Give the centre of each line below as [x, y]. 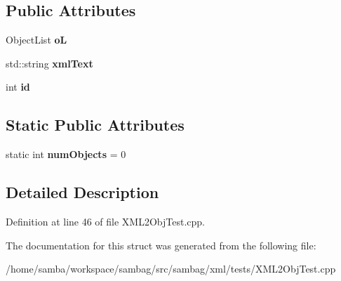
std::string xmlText [49, 63]
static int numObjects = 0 [66, 154]
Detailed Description [82, 192]
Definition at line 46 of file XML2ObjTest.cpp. [106, 221]
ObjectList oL [36, 40]
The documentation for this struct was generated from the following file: [161, 245]
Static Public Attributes [95, 125]
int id [18, 87]
